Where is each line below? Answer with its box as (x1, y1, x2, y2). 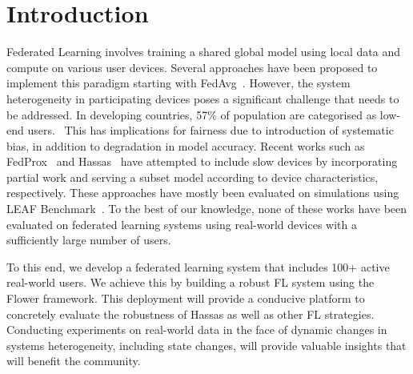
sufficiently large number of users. (6, 231, 171, 248)
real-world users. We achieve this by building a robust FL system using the (6, 274, 375, 291)
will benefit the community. (6, 352, 141, 369)
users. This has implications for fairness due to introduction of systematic (27, 122, 394, 139)
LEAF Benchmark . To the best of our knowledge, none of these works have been (6, 200, 407, 217)
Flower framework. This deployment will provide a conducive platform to (6, 290, 365, 307)
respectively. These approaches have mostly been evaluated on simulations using (6, 184, 399, 201)
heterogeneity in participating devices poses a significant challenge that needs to (6, 90, 399, 107)
